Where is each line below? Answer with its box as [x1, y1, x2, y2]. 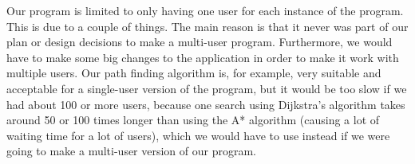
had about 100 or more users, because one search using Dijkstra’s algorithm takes [6, 96, 405, 112]
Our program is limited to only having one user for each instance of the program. [6, 2, 404, 18]
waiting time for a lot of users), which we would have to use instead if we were [6, 127, 390, 143]
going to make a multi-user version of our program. [6, 143, 257, 159]
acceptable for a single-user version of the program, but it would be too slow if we [6, 80, 407, 96]
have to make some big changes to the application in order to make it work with [6, 49, 399, 65]
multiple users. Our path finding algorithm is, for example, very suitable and [6, 64, 381, 81]
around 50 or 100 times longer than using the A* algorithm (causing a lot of [6, 111, 380, 128]
